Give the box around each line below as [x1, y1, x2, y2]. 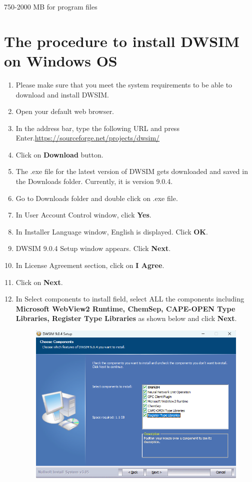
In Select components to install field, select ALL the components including [15, 293, 244, 304]
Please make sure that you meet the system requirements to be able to [15, 79, 232, 89]
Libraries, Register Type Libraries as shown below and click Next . [15, 313, 237, 323]
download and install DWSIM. [15, 89, 109, 99]
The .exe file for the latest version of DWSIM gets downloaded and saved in [15, 166, 248, 176]
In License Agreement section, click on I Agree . [15, 260, 164, 270]
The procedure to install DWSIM [4, 30, 239, 51]
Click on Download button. [15, 149, 103, 159]
